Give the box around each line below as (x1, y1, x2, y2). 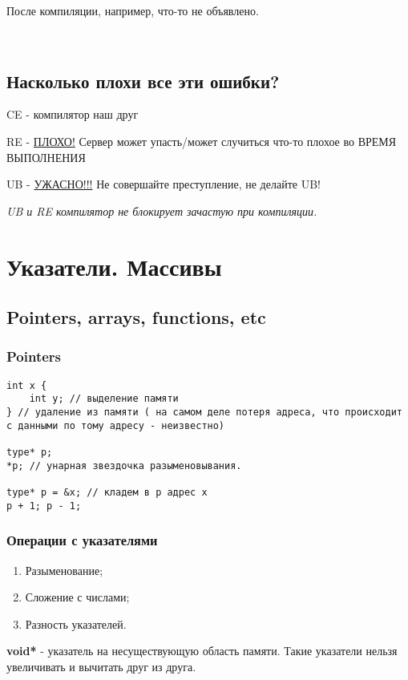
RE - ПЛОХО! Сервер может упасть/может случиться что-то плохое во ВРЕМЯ (6, 132, 397, 149)
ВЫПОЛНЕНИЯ (6, 148, 86, 165)
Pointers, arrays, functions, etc (6, 305, 266, 330)
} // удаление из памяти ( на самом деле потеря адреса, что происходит (6, 407, 402, 419)
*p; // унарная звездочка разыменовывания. (6, 459, 242, 472)
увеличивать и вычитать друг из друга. (6, 658, 196, 674)
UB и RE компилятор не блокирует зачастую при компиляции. (6, 202, 317, 219)
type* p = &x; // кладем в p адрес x (6, 486, 208, 498)
